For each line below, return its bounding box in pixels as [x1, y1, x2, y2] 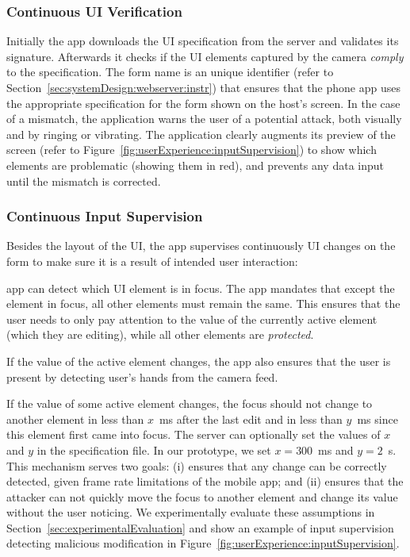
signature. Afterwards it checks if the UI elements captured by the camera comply [6, 48, 404, 64]
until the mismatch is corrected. [6, 172, 161, 189]
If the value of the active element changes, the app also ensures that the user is [6, 352, 391, 369]
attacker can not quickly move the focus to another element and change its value [6, 488, 398, 505]
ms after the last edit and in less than [159, 410, 343, 427]
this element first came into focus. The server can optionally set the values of [6, 426, 381, 443]
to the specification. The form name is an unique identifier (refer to [6, 63, 334, 80]
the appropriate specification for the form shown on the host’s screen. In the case [6, 94, 400, 111]
